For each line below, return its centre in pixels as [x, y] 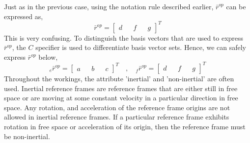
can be [236, 6]
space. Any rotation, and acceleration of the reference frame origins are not [117, 107]
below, [48, 57]
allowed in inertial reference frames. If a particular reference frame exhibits [117, 117]
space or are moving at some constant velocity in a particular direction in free [121, 98]
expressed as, [24, 16]
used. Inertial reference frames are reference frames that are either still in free [121, 88]
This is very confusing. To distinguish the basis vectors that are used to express [124, 37]
